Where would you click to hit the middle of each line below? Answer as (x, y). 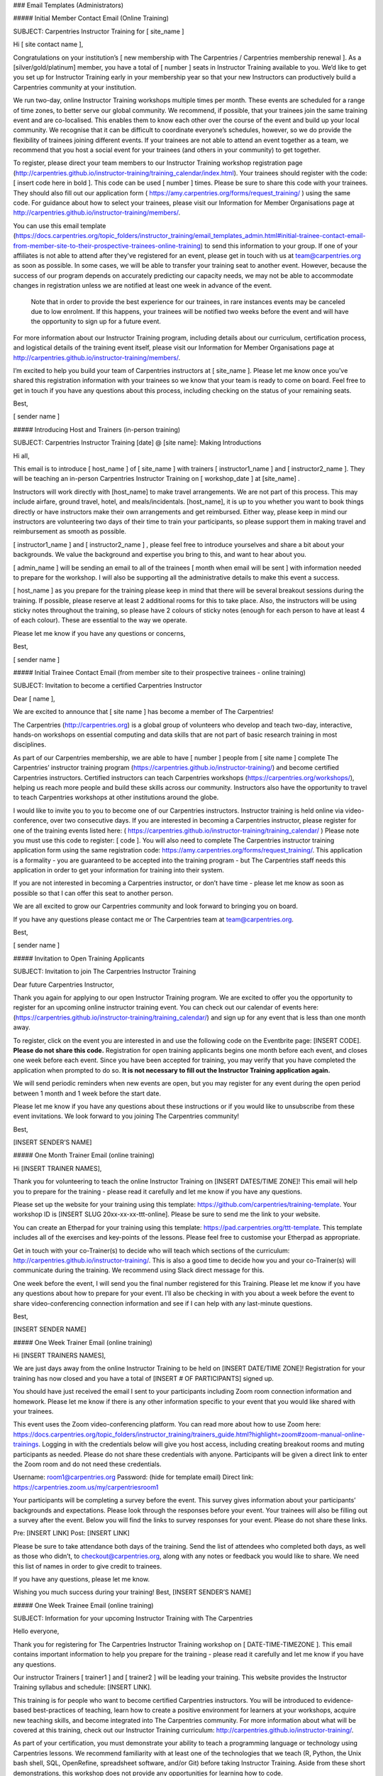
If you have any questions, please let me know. (82, 1579)
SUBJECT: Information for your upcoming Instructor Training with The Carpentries (133, 1618)
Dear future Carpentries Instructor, (64, 985)
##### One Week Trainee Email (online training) (83, 1605)
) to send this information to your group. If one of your (279, 246)
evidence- (339, 1700)
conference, (31, 821)
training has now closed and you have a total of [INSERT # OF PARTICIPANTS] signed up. (144, 1378)
